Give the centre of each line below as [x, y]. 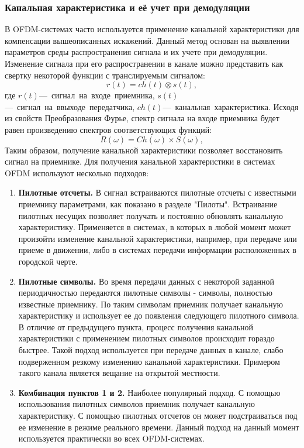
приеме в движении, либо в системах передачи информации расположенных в [157, 250]
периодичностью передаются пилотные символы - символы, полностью [145, 293]
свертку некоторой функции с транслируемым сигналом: [105, 75]
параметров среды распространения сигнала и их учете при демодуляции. [136, 52]
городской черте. [48, 261]
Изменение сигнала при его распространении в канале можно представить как [144, 63]
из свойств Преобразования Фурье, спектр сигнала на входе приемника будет [142, 118]
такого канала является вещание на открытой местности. [119, 373]
